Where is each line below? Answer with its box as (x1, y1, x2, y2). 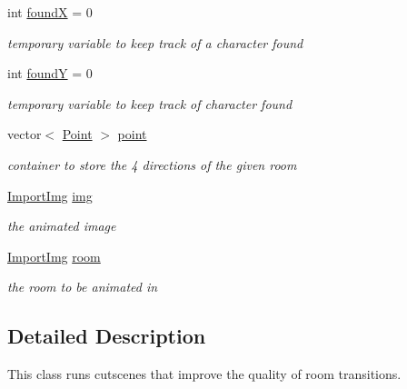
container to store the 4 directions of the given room (7, 155, 297, 174)
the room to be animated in (7, 277, 158, 296)
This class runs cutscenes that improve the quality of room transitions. (7, 364, 402, 384)
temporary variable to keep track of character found (7, 94, 293, 113)
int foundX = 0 (7, 3, 93, 21)
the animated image (7, 216, 116, 235)
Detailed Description (7, 322, 206, 350)
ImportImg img (7, 185, 93, 204)
